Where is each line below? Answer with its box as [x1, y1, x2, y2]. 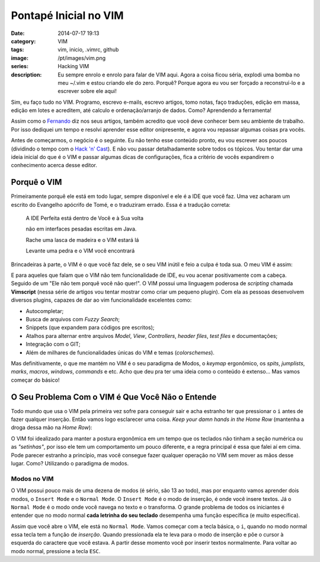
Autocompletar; [25, 307, 64, 314]
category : [11, 37, 36, 44]
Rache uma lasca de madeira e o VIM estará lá [25, 236, 139, 243]
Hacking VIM [57, 63, 89, 70]
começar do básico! [11, 376, 60, 384]
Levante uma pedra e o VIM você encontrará [25, 247, 135, 254]
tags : [11, 46, 24, 53]
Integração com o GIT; [25, 341, 81, 348]
